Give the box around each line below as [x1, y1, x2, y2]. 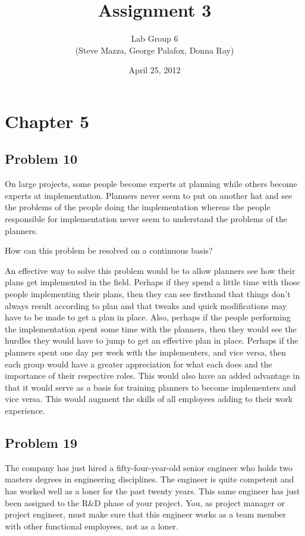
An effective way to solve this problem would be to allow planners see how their [5, 264, 295, 276]
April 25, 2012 [128, 64, 181, 76]
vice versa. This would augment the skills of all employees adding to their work [5, 392, 293, 405]
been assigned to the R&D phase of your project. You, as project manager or [5, 496, 285, 509]
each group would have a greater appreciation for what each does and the [5, 357, 272, 370]
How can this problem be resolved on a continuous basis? [5, 244, 213, 257]
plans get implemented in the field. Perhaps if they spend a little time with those [5, 276, 300, 288]
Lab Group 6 [131, 32, 178, 45]
